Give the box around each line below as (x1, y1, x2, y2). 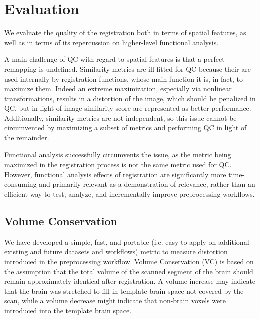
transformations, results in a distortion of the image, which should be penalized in (4, 93, 256, 103)
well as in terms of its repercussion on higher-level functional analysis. (4, 37, 219, 47)
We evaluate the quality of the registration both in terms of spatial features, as (4, 27, 246, 38)
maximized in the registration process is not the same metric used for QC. (4, 159, 232, 170)
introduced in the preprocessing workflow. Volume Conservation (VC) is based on (4, 256, 254, 267)
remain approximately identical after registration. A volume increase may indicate (4, 276, 256, 286)
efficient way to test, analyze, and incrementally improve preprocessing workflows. (4, 189, 255, 199)
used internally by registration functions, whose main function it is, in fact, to (4, 73, 243, 84)
